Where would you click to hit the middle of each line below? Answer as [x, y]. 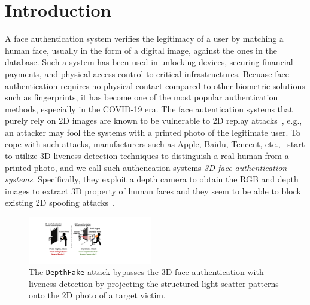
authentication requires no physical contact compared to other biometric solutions [155, 85]
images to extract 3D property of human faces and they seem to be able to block [153, 190]
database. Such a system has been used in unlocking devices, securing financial [149, 62]
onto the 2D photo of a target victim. [97, 295]
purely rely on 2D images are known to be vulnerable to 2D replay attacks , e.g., [154, 121]
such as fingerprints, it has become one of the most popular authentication [142, 97]
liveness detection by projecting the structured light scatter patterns [154, 283]
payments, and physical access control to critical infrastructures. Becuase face [147, 73]
